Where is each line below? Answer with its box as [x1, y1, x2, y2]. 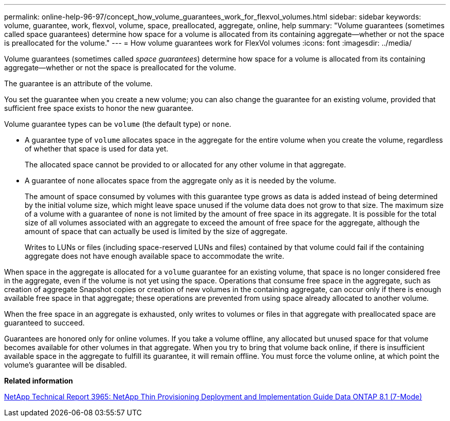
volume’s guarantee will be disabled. [4, 360, 127, 369]
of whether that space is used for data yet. [25, 144, 168, 153]
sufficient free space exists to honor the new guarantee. [4, 104, 194, 112]
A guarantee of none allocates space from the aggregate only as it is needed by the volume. [25, 176, 336, 185]
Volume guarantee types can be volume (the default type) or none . [4, 120, 232, 128]
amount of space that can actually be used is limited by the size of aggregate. [25, 227, 288, 236]
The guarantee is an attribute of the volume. [4, 79, 153, 88]
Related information [4, 376, 73, 385]
